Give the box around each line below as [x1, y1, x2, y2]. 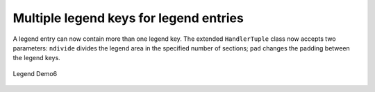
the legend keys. [12, 54, 60, 62]
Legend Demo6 [12, 69, 58, 77]
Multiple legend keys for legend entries [12, 10, 244, 26]
